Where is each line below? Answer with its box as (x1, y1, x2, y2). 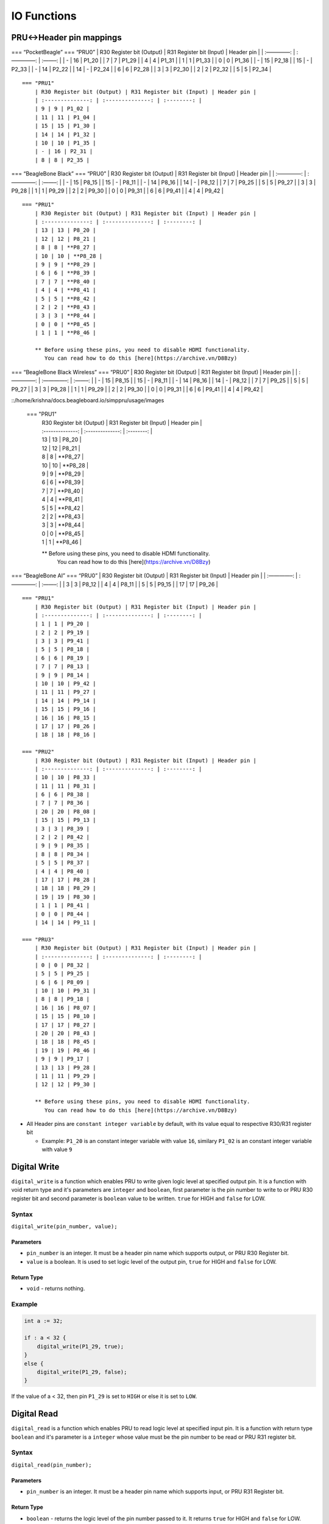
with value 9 (41, 1146, 73, 1153)
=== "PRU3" (22, 936, 55, 943)
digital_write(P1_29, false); (37, 1369, 127, 1375)
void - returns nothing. (26, 1285, 85, 1292)
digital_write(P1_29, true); (37, 1343, 124, 1350)
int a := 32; (24, 1317, 63, 1324)
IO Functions (11, 9, 77, 23)
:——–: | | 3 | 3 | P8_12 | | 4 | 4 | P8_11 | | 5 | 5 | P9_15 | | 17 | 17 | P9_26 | (41, 580, 219, 588)
